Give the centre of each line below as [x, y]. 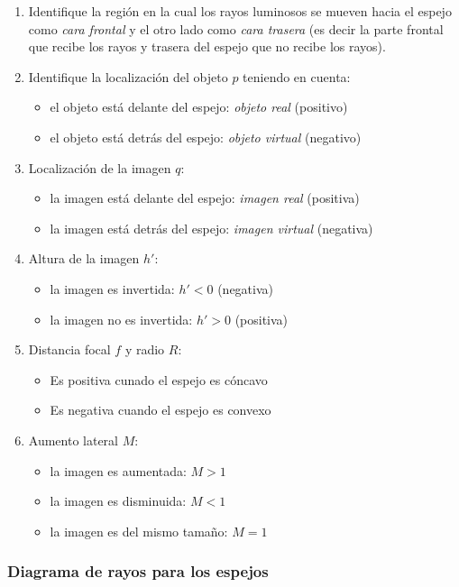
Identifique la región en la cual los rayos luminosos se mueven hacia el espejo [240, 11]
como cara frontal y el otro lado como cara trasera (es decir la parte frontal [236, 28]
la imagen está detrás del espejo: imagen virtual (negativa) [211, 228]
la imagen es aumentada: [118, 470]
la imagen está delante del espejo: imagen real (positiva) [205, 198]
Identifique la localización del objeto [128, 76]
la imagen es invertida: [112, 288]
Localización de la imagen [100, 167]
